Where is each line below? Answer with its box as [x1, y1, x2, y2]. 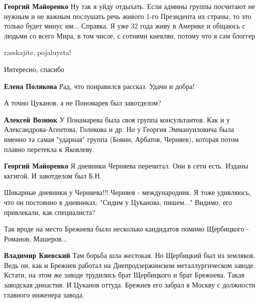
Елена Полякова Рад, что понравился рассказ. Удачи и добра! [4, 80, 195, 91]
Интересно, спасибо [4, 63, 64, 74]
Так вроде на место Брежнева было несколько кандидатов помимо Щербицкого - [4, 223, 249, 234]
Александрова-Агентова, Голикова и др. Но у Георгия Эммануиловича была [4, 124, 234, 134]
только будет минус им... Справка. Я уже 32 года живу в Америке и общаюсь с [4, 20, 246, 31]
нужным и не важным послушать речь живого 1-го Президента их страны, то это [4, 10, 252, 21]
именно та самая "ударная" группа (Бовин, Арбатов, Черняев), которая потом [4, 133, 239, 144]
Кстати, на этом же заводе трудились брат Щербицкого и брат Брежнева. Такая [4, 269, 245, 280]
